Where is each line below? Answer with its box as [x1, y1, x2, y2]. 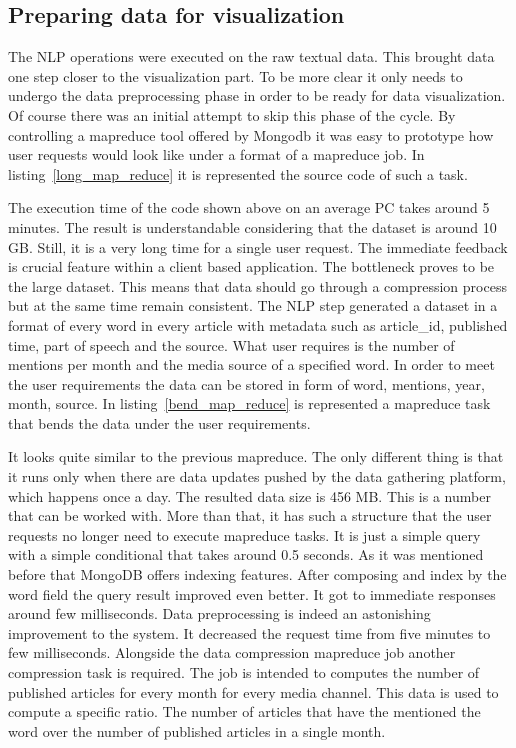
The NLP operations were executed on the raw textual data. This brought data [8, 46, 495, 67]
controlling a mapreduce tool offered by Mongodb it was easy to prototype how [8, 124, 494, 145]
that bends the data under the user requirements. [8, 412, 311, 433]
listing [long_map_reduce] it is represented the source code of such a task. [8, 163, 468, 184]
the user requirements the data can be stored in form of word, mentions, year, [8, 373, 485, 394]
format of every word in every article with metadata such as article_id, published [8, 314, 508, 335]
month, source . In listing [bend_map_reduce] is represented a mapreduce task [8, 393, 491, 414]
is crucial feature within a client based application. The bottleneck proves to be [8, 256, 495, 277]
